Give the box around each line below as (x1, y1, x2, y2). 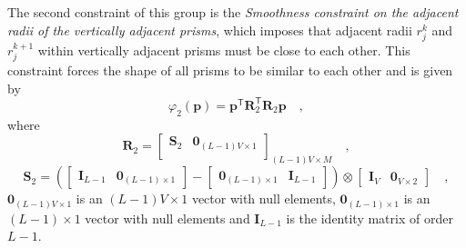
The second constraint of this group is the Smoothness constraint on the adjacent (7, 3, 459, 21)
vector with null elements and (85, 208, 250, 227)
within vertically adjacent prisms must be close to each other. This (37, 40, 410, 59)
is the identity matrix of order (286, 208, 453, 227)
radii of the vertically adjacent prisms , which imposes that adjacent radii (7, 20, 412, 39)
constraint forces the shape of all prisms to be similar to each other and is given (7, 61, 453, 80)
